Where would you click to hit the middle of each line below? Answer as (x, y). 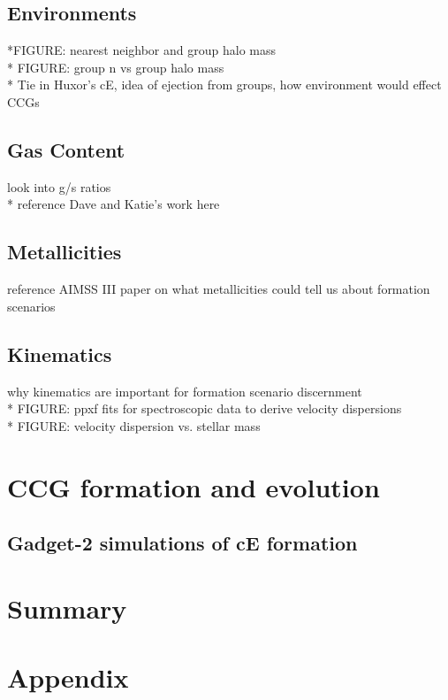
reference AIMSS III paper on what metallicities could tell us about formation (219, 289)
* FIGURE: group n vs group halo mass (116, 67)
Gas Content (66, 149)
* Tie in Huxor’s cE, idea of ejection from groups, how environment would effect (224, 85)
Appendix (68, 677)
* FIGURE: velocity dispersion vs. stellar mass (134, 425)
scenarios (31, 306)
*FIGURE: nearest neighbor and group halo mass (141, 50)
